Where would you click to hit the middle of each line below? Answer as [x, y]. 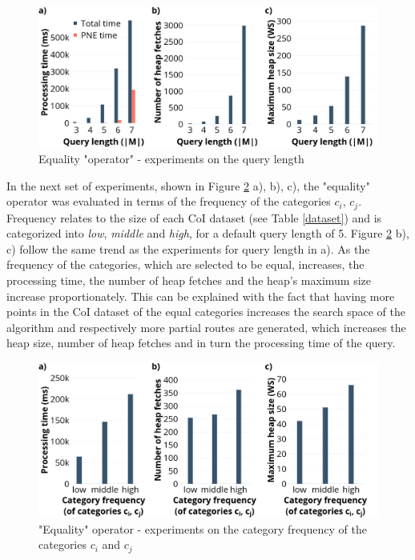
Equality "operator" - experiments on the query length [171, 158]
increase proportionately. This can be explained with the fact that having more [201, 296]
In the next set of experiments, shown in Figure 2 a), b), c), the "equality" [188, 185]
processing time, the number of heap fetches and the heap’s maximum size [189, 280]
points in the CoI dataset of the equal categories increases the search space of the [206, 312]
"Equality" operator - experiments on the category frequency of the [203, 528]
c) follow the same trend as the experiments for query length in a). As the [188, 248]
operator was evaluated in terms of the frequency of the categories [169, 201]
